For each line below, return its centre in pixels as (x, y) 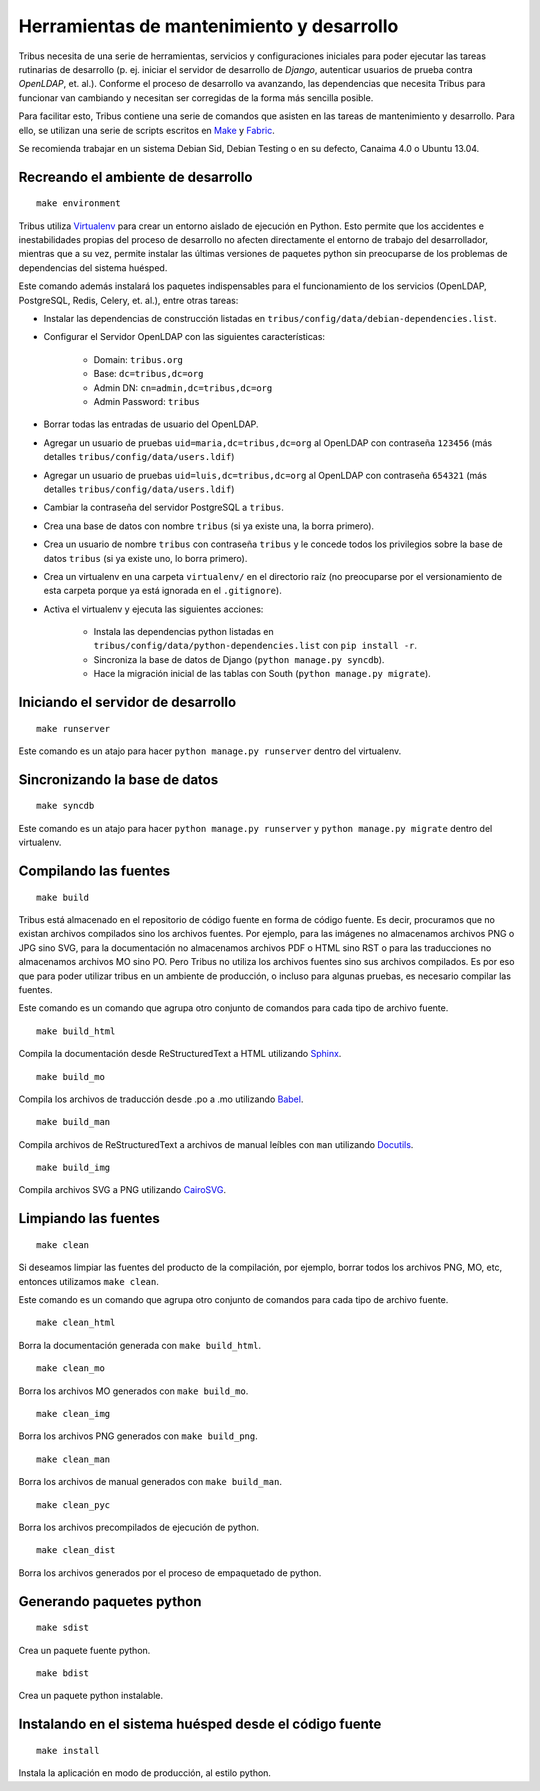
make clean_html (76, 1323)
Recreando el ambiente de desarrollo (135, 176)
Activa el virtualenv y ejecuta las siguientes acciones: (153, 609)
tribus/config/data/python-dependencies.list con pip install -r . (255, 646)
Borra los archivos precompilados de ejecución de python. (139, 1527)
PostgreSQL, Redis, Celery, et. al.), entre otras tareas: (128, 300)
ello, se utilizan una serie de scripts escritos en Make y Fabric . (146, 130)
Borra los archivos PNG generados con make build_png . (138, 1436)
